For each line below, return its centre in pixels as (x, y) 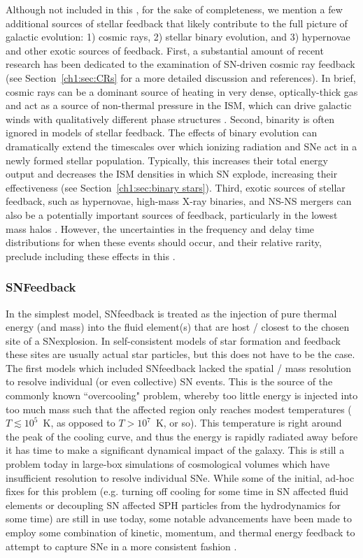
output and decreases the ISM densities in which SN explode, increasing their (172, 174)
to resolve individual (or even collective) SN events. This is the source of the (169, 381)
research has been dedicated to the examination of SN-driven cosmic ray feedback (180, 64)
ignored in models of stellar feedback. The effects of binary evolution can (162, 133)
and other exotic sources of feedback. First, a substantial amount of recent (165, 50)
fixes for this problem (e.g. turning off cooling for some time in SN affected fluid (177, 491)
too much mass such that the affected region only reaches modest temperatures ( (179, 409)
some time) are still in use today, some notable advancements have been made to (179, 518)
